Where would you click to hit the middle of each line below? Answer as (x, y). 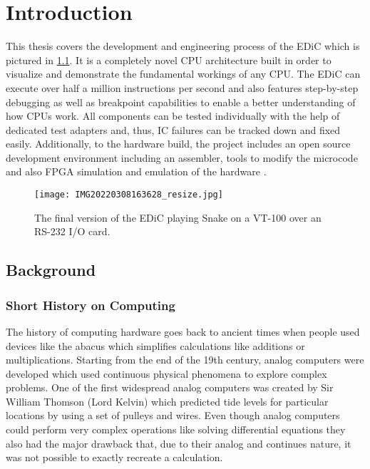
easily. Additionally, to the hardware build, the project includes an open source (178, 144)
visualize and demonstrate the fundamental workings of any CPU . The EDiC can (183, 74)
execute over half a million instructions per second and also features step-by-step (182, 87)
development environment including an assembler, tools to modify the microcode (182, 157)
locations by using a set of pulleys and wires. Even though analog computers (173, 415)
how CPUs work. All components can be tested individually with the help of (173, 116)
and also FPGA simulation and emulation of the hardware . (136, 171)
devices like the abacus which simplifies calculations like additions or (155, 345)
